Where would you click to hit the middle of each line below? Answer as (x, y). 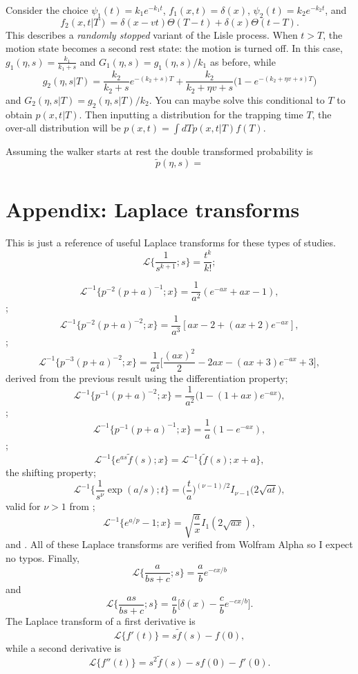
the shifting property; (51, 472)
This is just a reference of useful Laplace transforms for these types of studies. (171, 243)
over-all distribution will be (63, 128)
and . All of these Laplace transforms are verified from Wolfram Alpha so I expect (179, 544)
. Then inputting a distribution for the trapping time (191, 114)
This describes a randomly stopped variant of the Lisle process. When (152, 34)
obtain (19, 114)
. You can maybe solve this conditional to (237, 99)
